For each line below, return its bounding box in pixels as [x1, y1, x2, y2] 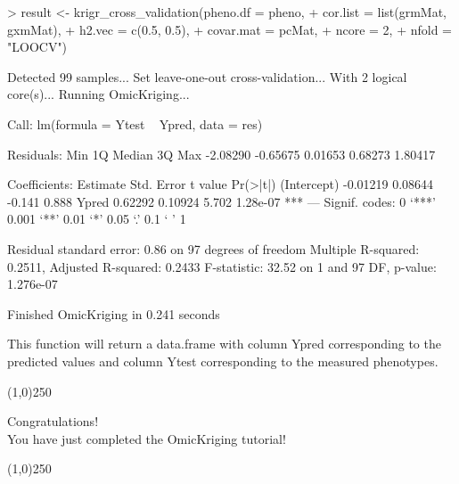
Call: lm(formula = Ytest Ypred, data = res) [7, 114, 263, 133]
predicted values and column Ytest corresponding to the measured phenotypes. [7, 351, 439, 370]
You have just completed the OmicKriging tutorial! [7, 429, 286, 447]
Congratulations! [7, 412, 99, 431]
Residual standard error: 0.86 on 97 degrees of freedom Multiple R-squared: [7, 239, 420, 258]
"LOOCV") [7, 37, 68, 56]
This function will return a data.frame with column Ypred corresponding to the [7, 334, 441, 353]
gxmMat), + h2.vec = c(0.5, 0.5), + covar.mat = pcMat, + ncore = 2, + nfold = [7, 20, 453, 38]
